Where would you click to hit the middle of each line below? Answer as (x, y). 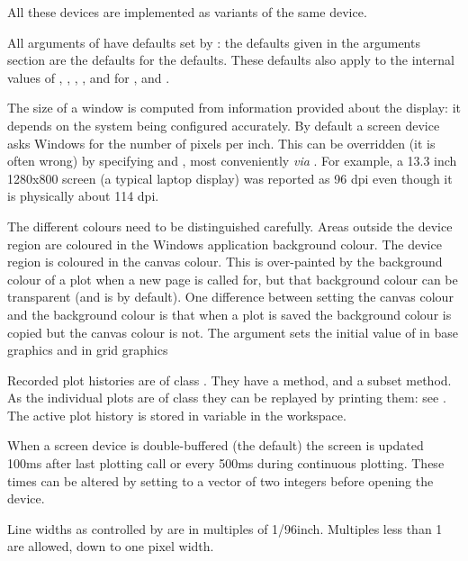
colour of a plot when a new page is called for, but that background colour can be (233, 279)
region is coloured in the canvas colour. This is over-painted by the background (225, 262)
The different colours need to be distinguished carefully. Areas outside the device (230, 226)
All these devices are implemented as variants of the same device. (187, 12)
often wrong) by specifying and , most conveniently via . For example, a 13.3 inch (232, 161)
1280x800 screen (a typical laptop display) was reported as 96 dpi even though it (230, 178)
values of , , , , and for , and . (89, 77)
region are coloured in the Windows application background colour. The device (225, 244)
